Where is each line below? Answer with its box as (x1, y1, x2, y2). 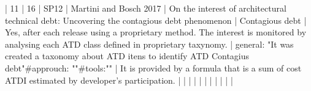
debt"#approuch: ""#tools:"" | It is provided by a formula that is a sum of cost (5, 61, 302, 74)
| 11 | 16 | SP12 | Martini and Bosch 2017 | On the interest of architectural (5, 2, 286, 14)
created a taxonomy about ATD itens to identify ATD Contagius (5, 49, 250, 62)
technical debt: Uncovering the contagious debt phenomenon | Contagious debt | (5, 13, 307, 26)
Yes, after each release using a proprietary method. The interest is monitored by (5, 26, 307, 38)
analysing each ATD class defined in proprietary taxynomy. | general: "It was (5, 37, 294, 50)
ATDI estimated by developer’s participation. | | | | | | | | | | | (5, 73, 233, 86)
